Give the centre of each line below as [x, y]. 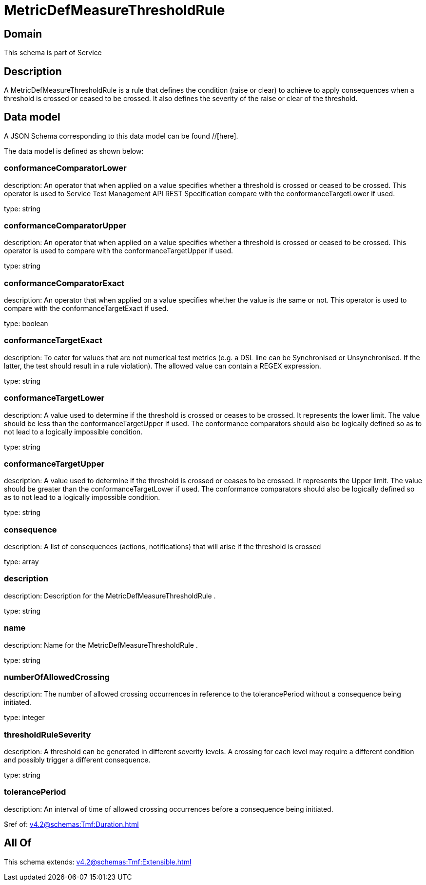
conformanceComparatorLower [65, 168]
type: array [21, 562]
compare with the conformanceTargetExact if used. [86, 309]
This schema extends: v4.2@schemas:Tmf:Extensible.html [98, 862]
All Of [18, 843]
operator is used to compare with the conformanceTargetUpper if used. [119, 251]
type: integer [24, 718]
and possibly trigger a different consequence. [77, 760]
